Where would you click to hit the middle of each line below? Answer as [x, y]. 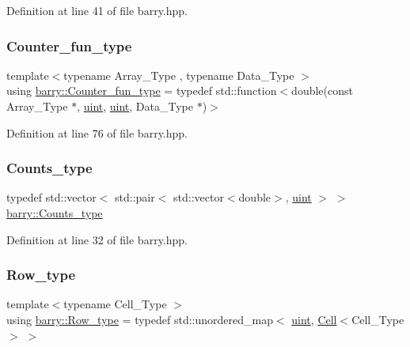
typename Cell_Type [115, 304]
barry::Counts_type [55, 213]
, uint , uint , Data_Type [135, 106]
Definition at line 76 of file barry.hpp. [97, 132]
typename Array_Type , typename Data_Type [179, 75]
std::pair [135, 197]
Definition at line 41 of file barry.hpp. [97, 10]
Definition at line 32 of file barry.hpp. [97, 239]
